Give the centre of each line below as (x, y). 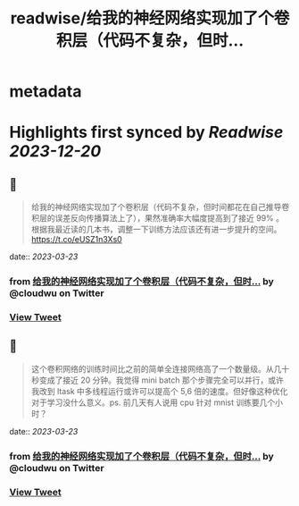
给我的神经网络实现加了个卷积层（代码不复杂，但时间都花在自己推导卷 (160, 207)
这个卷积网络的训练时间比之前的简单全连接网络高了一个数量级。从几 (156, 368)
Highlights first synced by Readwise (146, 133)
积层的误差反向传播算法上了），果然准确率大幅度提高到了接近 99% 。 (157, 218)
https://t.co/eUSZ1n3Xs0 (76, 240)
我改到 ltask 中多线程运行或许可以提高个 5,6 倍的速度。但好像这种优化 (159, 391)
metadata (46, 92)
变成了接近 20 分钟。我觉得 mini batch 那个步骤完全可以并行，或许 (161, 380)
